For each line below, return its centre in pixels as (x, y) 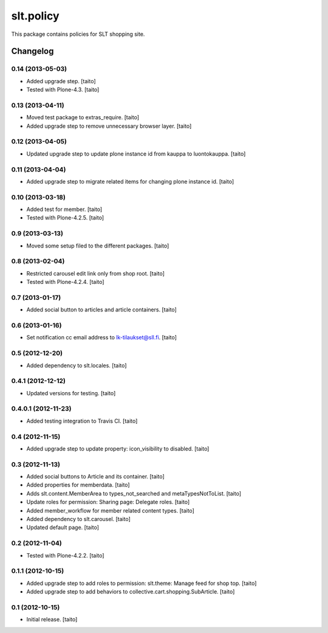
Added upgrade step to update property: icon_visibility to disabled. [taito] (118, 448)
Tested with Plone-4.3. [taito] (63, 90)
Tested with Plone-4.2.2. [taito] (65, 555)
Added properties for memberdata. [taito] (78, 485)
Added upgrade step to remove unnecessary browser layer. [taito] (109, 126)
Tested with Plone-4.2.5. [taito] (65, 218)
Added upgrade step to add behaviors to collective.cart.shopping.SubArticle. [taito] (131, 592)
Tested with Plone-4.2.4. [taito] (65, 282)
